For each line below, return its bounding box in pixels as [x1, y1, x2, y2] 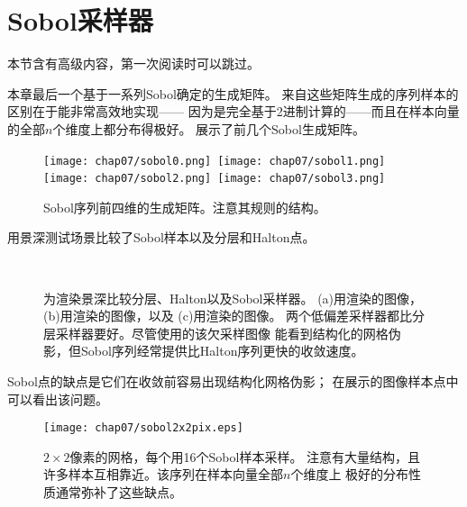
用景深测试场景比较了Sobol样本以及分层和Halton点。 [7, 228, 316, 247]
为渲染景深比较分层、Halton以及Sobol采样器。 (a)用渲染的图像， [43, 288, 423, 307]
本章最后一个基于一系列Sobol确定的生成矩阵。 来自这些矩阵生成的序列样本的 [7, 84, 459, 103]
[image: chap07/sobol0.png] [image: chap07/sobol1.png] [43, 154, 386, 167]
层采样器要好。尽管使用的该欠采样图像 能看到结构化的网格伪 [43, 323, 401, 342]
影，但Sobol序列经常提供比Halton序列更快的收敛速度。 [43, 341, 364, 360]
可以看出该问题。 [7, 389, 108, 408]
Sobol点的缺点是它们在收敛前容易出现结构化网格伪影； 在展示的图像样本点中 [7, 371, 459, 390]
